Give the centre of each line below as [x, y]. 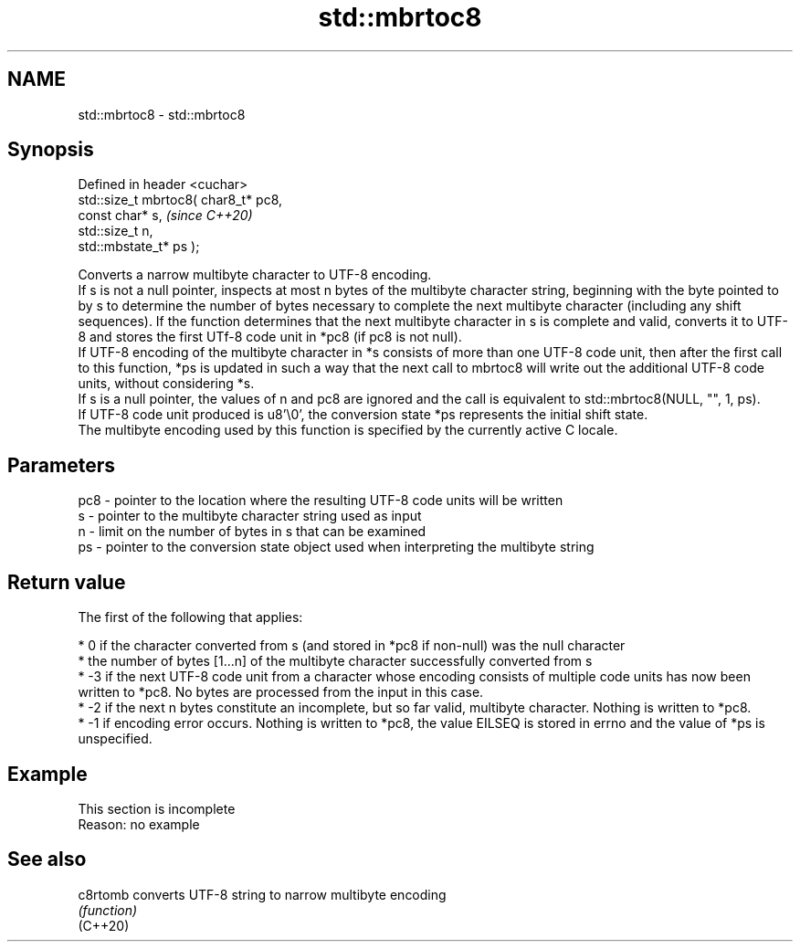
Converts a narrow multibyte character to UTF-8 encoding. [255, 275]
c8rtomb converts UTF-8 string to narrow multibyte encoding [262, 894]
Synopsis [51, 150]
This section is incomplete [157, 808]
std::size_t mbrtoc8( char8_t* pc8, [180, 200]
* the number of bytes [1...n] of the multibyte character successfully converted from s [335, 661]
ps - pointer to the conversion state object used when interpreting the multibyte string [336, 547]
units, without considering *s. [166, 384]
